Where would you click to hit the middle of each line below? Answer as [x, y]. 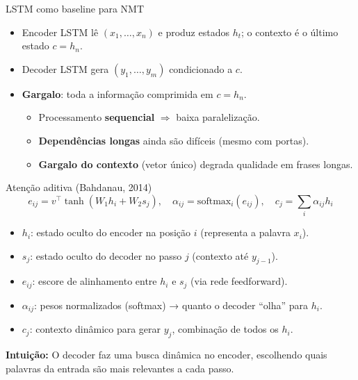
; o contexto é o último [290, 32]
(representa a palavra [245, 232]
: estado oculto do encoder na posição [111, 232]
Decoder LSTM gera [65, 68]
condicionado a [201, 68]
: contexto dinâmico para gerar [95, 329]
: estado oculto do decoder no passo [106, 255]
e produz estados [194, 32]
